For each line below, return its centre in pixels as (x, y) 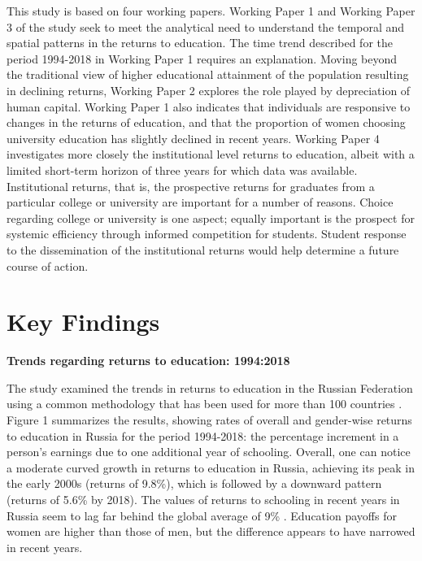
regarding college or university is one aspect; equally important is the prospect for (211, 217)
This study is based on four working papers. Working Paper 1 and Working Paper (211, 11)
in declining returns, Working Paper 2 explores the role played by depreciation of (209, 90)
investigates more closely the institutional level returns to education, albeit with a (211, 154)
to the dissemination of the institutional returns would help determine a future (203, 249)
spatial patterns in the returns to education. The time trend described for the (200, 43)
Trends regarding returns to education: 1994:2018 (148, 361)
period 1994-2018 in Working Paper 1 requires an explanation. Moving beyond (202, 58)
